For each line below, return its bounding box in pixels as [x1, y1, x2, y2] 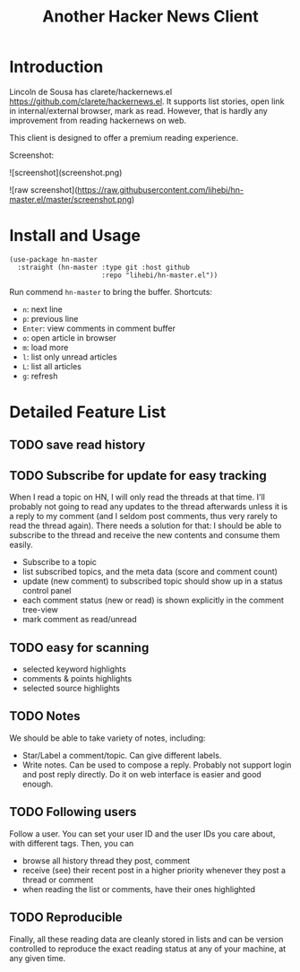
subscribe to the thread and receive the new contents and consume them [9, 530, 280, 541]
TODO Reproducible [9, 910, 123, 925]
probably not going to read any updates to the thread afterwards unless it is [9, 501, 288, 512]
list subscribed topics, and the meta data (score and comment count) [21, 567, 278, 577]
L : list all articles [21, 360, 82, 371]
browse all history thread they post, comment [21, 855, 191, 866]
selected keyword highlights [21, 664, 127, 674]
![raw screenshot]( [9, 184, 78, 195]
